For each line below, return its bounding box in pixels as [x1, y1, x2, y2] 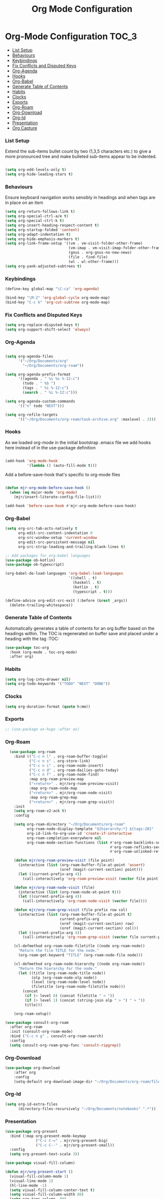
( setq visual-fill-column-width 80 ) [9, 1192, 84, 1197]
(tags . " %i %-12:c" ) [22, 385, 69, 391]
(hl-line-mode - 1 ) [9, 1183, 47, 1188]
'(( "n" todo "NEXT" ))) [18, 403, 64, 408]
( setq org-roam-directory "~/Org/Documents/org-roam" [14, 822, 125, 827]
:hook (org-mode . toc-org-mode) [9, 649, 78, 655]
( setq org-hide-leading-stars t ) [5, 172, 73, 177]
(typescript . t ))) [72, 589, 112, 594]
